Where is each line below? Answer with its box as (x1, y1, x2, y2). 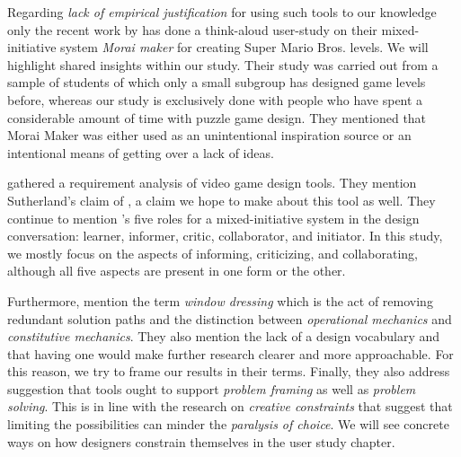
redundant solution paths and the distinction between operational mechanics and (7, 309, 452, 328)
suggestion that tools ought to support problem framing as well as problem (7, 379, 416, 398)
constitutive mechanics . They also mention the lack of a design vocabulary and (7, 327, 440, 346)
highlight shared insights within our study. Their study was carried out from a (7, 55, 439, 74)
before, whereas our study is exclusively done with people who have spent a (7, 90, 423, 109)
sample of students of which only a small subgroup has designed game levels (7, 73, 426, 92)
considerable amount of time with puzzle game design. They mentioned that (7, 108, 427, 127)
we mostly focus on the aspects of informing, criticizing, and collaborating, (7, 243, 419, 262)
